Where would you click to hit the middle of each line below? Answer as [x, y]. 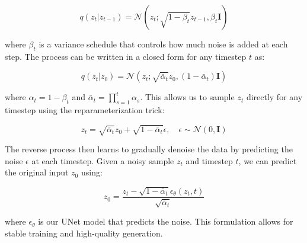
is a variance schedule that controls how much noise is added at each [163, 44]
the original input [37, 172]
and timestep [209, 160]
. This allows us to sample [187, 97]
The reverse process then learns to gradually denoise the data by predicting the [149, 149]
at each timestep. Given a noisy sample [103, 160]
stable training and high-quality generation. [84, 233]
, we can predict [268, 160]
